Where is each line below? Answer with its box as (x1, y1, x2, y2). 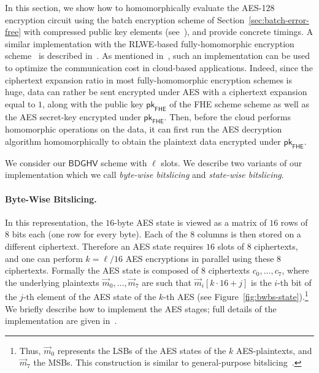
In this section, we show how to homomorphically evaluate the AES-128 (5, 1, 275, 13)
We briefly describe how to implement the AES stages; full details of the (5, 302, 277, 315)
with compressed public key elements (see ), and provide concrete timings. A (23, 25, 313, 38)
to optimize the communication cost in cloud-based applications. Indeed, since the (5, 61, 313, 74)
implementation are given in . (5, 314, 117, 327)
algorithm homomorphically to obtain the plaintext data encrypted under (5, 134, 281, 147)
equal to (5, 97, 36, 110)
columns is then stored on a (197, 228, 301, 240)
